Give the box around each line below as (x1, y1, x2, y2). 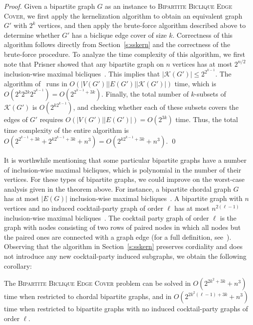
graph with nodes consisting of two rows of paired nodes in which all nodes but (4, 222, 241, 232)
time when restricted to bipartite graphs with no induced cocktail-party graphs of (4, 303, 248, 314)
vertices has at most (172, 58, 232, 69)
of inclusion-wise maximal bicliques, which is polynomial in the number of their (4, 164, 241, 175)
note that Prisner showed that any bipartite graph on (4, 58, 164, 69)
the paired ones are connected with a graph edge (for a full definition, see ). (4, 231, 232, 242)
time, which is (174, 78, 216, 88)
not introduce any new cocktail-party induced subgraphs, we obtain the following (4, 250, 247, 261)
